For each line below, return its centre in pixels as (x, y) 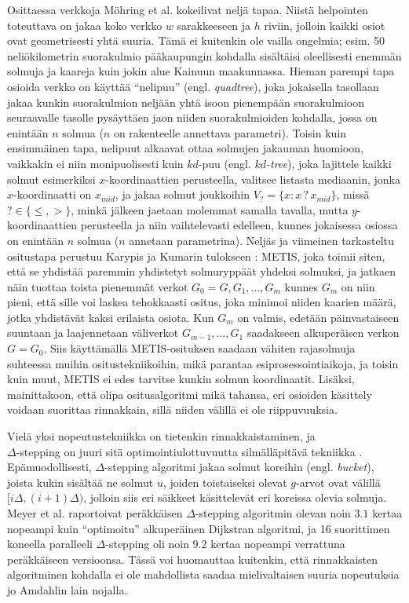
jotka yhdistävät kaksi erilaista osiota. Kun (111, 317)
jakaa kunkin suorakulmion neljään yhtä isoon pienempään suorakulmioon (186, 102)
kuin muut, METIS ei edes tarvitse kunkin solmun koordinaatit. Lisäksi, (181, 379)
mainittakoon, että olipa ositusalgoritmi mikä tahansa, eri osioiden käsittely (190, 394)
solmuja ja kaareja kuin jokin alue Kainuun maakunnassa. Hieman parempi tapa (201, 71)
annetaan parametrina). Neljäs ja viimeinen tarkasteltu (261, 240)
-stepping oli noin (147, 544)
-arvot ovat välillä (338, 482)
